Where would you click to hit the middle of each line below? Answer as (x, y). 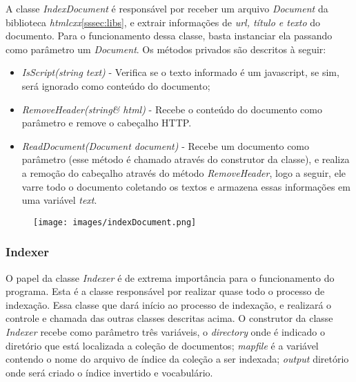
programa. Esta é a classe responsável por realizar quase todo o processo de (165, 291)
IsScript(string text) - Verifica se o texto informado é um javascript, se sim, (180, 72)
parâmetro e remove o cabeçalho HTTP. (107, 123)
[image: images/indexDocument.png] (115, 222)
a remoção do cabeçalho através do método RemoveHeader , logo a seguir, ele (184, 172)
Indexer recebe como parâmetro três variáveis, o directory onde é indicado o (165, 331)
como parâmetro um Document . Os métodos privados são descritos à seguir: (166, 49)
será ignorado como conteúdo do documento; (116, 85)
